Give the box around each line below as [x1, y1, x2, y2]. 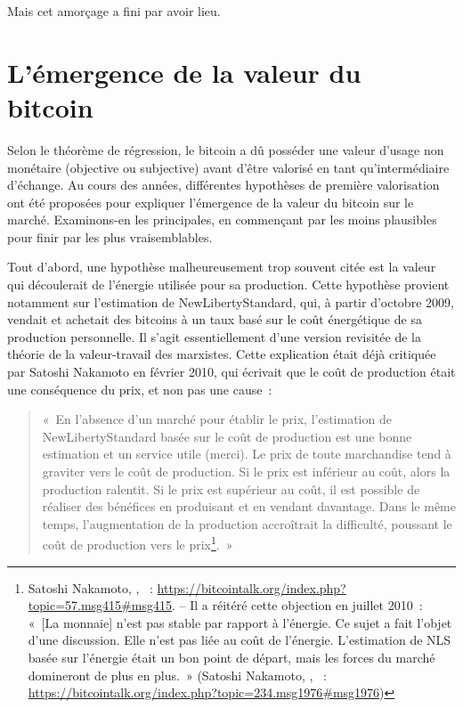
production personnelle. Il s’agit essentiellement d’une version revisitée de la [7, 327, 421, 346]
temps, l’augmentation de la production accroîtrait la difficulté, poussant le [42, 514, 452, 533]
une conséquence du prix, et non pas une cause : [7, 379, 272, 398]
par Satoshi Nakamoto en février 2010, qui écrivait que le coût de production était [7, 362, 456, 381]
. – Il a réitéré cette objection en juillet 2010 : [171, 596, 423, 614]
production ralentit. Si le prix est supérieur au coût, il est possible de [42, 479, 420, 498]
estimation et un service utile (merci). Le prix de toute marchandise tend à [42, 444, 451, 463]
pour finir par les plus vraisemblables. [7, 227, 213, 246]
